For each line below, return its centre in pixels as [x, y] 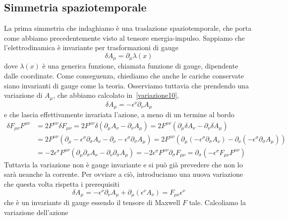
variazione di [23, 95]
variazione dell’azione [36, 212]
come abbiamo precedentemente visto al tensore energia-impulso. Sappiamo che [124, 37]
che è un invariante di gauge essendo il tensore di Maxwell [92, 202]
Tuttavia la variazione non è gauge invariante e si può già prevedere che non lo [123, 164]
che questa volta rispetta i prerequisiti [62, 184]
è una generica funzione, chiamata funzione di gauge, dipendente [140, 66]
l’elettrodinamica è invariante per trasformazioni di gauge [91, 47]
